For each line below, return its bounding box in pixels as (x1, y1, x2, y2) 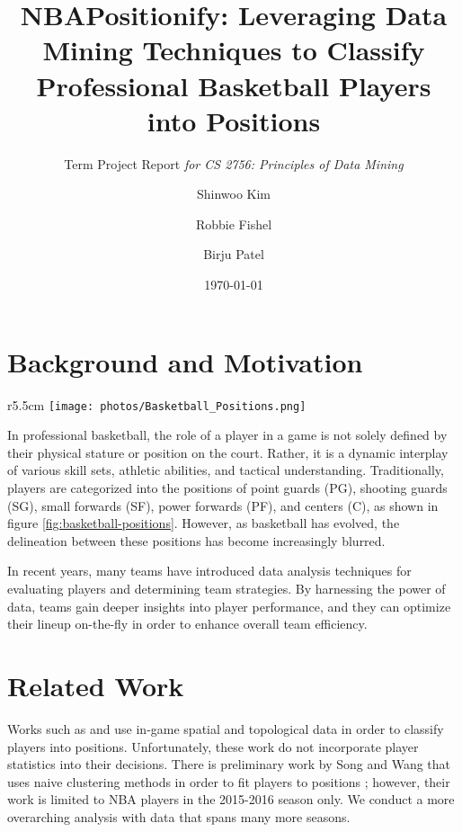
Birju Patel (203, 245, 264, 264)
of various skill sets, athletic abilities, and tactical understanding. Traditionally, (7, 461, 444, 479)
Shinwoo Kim (196, 184, 271, 203)
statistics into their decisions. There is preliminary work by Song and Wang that (7, 755, 451, 774)
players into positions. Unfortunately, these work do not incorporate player (7, 737, 419, 756)
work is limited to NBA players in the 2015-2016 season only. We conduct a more (7, 790, 455, 809)
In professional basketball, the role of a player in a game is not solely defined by (7, 425, 448, 444)
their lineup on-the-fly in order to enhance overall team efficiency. (7, 614, 368, 633)
